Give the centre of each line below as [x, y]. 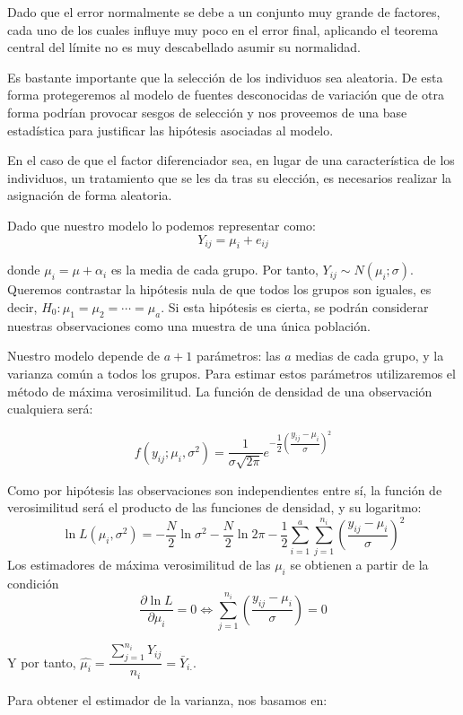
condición [33, 583]
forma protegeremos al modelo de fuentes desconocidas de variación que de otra [226, 95]
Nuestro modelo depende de [84, 356]
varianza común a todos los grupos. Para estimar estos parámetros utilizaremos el [231, 373]
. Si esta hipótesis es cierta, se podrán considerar [295, 306]
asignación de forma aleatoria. [90, 195]
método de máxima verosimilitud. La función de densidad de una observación [220, 391]
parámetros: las [238, 356]
